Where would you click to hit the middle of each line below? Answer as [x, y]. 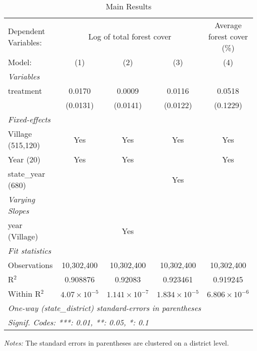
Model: [20, 62]
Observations [30, 265]
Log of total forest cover [130, 36]
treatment [25, 91]
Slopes [19, 211]
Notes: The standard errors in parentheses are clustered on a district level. [117, 343]
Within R [24, 293]
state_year [27, 174]
